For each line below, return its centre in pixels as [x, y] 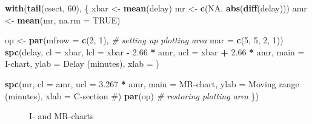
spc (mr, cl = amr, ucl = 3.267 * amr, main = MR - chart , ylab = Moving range [152, 83]
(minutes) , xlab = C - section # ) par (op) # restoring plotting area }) [132, 95]
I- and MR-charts [61, 116]
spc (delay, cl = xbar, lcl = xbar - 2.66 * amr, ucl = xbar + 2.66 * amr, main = [155, 51]
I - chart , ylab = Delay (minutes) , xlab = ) [82, 64]
